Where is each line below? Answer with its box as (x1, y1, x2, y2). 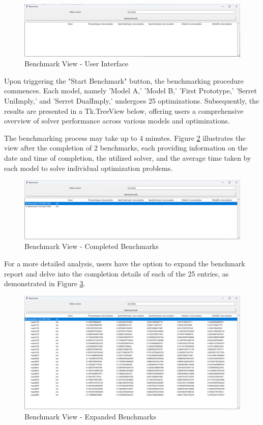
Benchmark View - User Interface (24, 58, 129, 69)
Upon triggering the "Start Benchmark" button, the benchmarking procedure (4, 75, 244, 86)
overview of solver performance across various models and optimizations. (4, 115, 230, 126)
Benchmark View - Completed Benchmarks (24, 241, 159, 252)
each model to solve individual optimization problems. (4, 162, 173, 173)
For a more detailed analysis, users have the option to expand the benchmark (4, 258, 245, 268)
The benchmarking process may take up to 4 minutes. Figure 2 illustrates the (4, 132, 246, 143)
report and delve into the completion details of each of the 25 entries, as (4, 268, 229, 279)
